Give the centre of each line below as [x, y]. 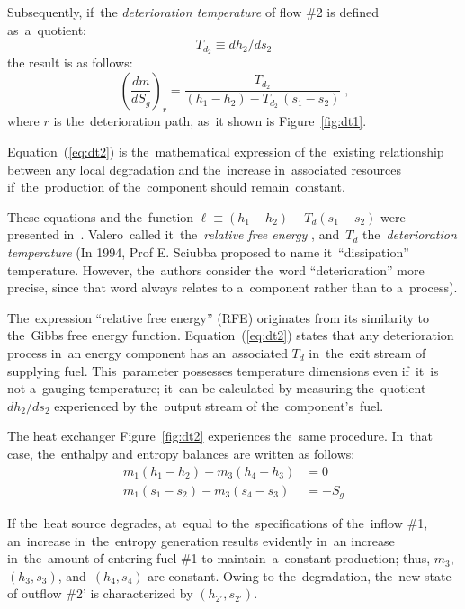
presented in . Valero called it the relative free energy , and [174, 234]
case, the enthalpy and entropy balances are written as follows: [181, 453]
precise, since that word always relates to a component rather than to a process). [232, 287]
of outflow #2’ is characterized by [100, 593]
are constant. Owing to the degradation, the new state [300, 575]
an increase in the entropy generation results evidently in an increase [201, 540]
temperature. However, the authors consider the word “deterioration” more [216, 269]
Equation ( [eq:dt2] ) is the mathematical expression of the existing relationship [226, 152]
